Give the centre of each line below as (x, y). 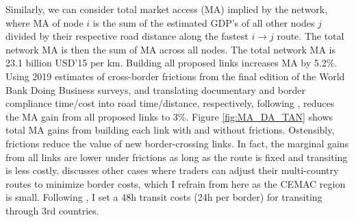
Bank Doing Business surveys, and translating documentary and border (156, 89)
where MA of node (45, 22)
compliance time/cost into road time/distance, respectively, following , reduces (170, 103)
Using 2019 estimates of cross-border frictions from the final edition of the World (175, 76)
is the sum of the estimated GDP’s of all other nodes (204, 22)
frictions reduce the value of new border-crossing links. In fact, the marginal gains (177, 143)
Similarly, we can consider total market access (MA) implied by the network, (167, 9)
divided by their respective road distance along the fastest (127, 36)
